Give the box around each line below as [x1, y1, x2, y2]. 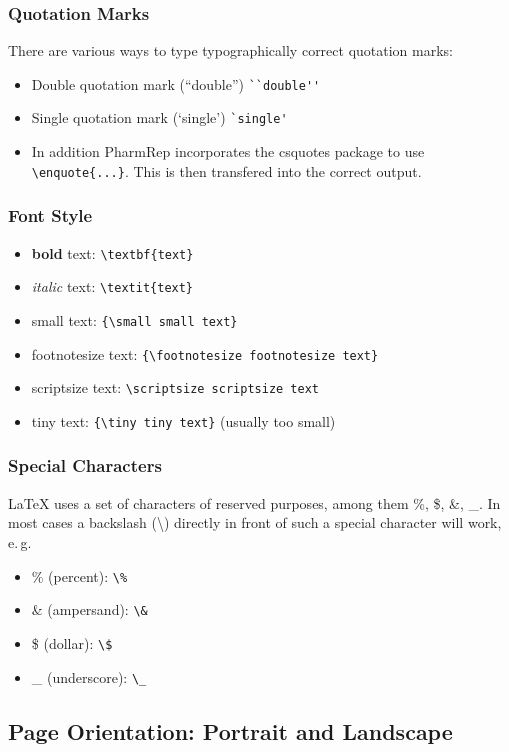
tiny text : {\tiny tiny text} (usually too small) [31, 410, 336, 431]
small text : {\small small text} [31, 309, 238, 330]
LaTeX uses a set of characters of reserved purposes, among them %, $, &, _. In [8, 492, 501, 513]
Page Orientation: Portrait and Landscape [8, 715, 453, 746]
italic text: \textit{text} [31, 276, 194, 297]
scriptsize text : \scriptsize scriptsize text [31, 377, 319, 398]
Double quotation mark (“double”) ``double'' [31, 73, 321, 94]
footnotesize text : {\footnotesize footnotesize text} [31, 343, 379, 364]
